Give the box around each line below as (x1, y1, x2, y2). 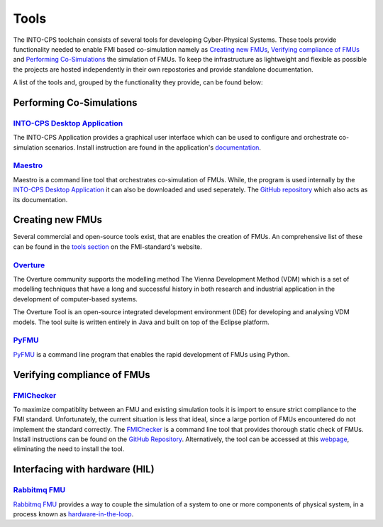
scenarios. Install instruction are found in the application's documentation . (45, 143, 262, 152)
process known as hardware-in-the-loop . (13, 509, 134, 518)
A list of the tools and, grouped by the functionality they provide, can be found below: (13, 78, 263, 87)
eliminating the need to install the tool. (13, 445, 125, 453)
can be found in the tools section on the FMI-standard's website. (13, 242, 202, 251)
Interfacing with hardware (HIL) (13, 463, 155, 475)
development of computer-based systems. (13, 294, 138, 303)
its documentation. (13, 195, 68, 204)
